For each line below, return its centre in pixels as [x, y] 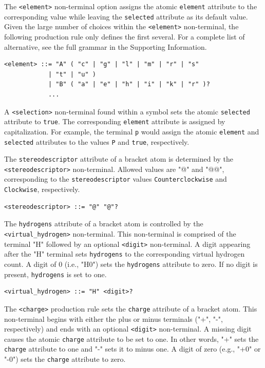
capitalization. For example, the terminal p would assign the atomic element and [132, 131]
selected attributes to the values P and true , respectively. [97, 141]
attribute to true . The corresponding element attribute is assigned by [115, 121]
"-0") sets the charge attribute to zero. [65, 359]
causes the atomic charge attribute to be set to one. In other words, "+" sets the [131, 338]
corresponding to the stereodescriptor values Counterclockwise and [116, 179]
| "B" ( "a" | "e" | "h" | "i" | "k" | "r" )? [129, 84]
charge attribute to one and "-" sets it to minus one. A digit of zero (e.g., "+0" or [132, 349]
